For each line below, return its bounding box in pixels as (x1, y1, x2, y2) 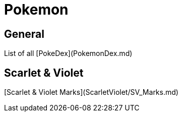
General (4, 27, 45, 40)
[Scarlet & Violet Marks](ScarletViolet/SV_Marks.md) (4, 88, 178, 97)
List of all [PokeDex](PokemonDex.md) (4, 49, 133, 58)
